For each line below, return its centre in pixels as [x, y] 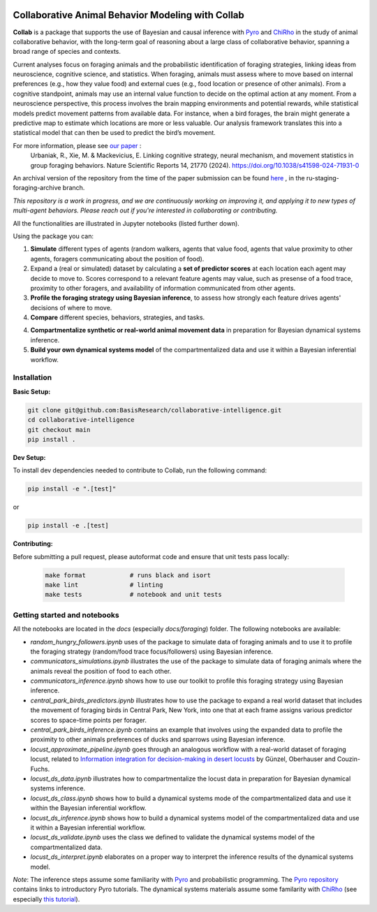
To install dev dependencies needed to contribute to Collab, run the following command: [140, 470]
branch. [74, 188]
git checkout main [59, 429]
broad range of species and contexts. [67, 52]
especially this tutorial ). [46, 899]
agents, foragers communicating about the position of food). [117, 259]
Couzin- [349, 759]
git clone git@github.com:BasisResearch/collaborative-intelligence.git [155, 410]
